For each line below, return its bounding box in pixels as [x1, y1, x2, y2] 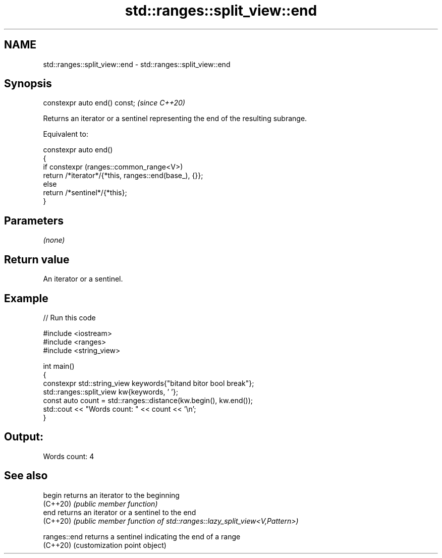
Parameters [4, 214, 64, 227]
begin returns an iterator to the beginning [43, 490, 180, 499]
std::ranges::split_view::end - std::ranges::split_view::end [43, 60, 231, 69]
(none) [43, 236, 65, 245]
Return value [4, 253, 70, 266]
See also [4, 469, 48, 482]
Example [4, 292, 48, 305]
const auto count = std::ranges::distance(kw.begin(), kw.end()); [43, 396, 253, 405]
